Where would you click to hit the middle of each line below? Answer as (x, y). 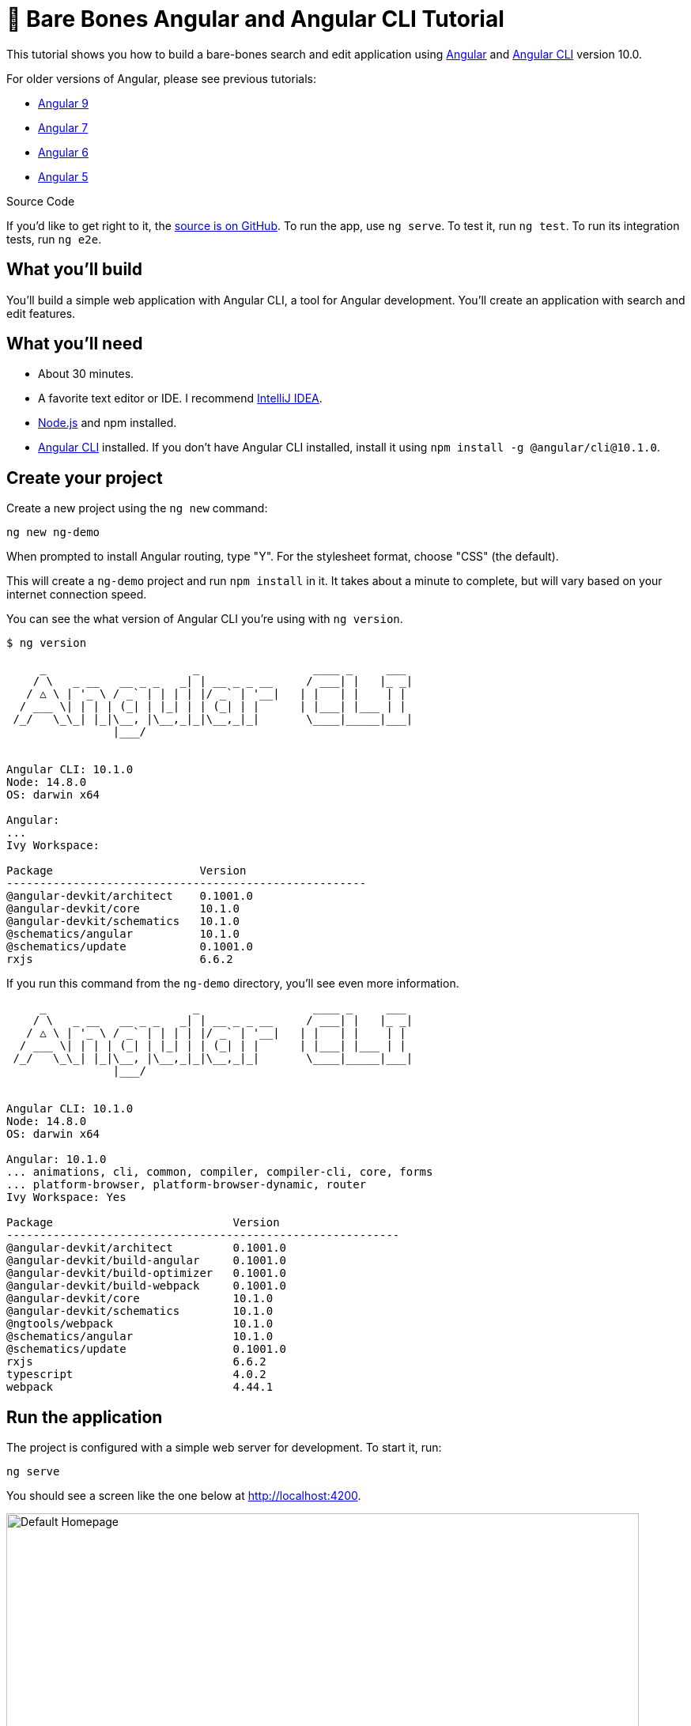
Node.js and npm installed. (108, 423)
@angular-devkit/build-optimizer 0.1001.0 (147, 1273)
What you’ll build (75, 270)
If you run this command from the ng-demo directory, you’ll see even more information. (233, 984)
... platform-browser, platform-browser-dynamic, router (187, 1185)
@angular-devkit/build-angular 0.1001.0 (147, 1261)
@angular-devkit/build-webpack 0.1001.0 (147, 1286)
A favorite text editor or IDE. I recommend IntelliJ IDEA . (180, 398)
